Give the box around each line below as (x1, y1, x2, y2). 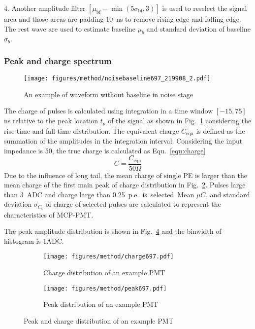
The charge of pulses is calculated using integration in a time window (4, 106, 213, 116)
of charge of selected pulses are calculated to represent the (45, 199, 221, 209)
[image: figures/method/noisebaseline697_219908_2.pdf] (24, 75, 211, 82)
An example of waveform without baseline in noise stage (24, 89, 193, 99)
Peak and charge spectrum (4, 54, 112, 67)
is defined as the (196, 125, 245, 136)
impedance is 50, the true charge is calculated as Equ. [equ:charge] (4, 145, 206, 155)
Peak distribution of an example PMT (43, 299, 159, 309)
